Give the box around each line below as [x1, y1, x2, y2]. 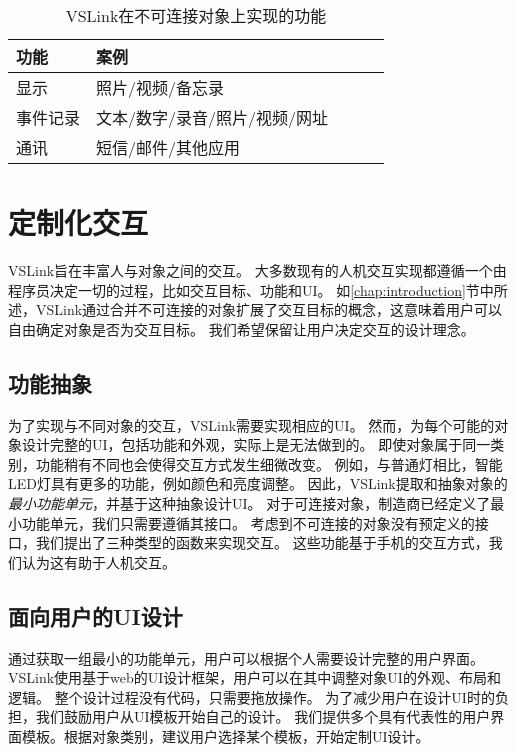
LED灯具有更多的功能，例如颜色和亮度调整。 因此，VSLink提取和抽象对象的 [8, 473, 508, 494]
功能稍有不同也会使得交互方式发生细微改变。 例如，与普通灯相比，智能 [35, 453, 503, 474]
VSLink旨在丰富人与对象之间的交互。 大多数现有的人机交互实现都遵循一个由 [8, 260, 507, 281]
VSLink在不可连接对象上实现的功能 [65, 4, 327, 27]
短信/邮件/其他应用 [96, 136, 241, 159]
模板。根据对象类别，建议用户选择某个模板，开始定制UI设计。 [21, 726, 430, 747]
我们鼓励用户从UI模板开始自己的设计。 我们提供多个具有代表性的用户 [35, 706, 491, 727]
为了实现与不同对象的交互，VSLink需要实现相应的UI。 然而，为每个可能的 [8, 414, 495, 435]
